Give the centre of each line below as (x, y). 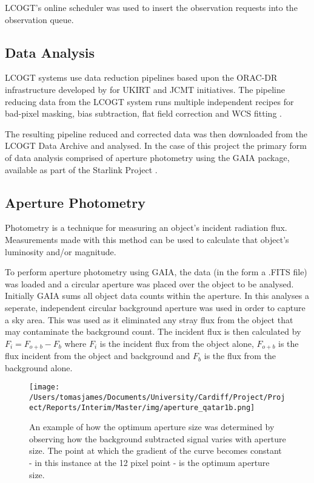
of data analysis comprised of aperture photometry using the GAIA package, (147, 157)
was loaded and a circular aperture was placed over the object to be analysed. (149, 283)
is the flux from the (240, 356)
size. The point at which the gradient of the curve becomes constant (155, 450)
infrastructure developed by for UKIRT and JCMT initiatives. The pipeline (145, 89)
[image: (45, 387)
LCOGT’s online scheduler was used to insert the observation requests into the (151, 7)
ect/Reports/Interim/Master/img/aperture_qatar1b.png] (142, 407)
